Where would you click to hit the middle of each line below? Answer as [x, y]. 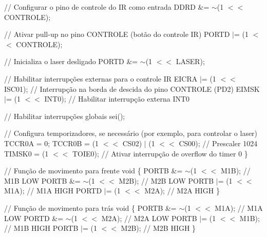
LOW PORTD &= [34, 218]
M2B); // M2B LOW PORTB [166, 180]
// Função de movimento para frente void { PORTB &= [93, 171]
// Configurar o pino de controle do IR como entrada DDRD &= [107, 7]
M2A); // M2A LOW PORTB [149, 218]
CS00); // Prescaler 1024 [218, 143]
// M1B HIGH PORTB [41, 228]
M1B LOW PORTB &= [42, 180]
